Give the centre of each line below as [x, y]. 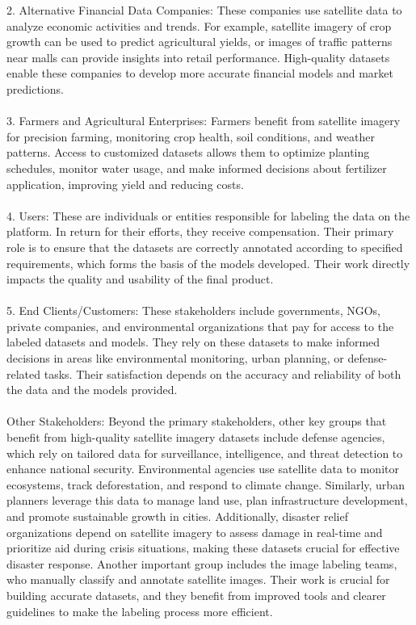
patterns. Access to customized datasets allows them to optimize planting [188, 152]
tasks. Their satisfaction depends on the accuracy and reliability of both [223, 373]
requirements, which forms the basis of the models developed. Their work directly [208, 263]
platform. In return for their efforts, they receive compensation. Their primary [200, 231]
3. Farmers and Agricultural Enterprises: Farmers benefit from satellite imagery [204, 121]
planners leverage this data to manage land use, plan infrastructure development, [207, 500]
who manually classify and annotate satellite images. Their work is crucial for [198, 579]
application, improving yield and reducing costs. [125, 184]
